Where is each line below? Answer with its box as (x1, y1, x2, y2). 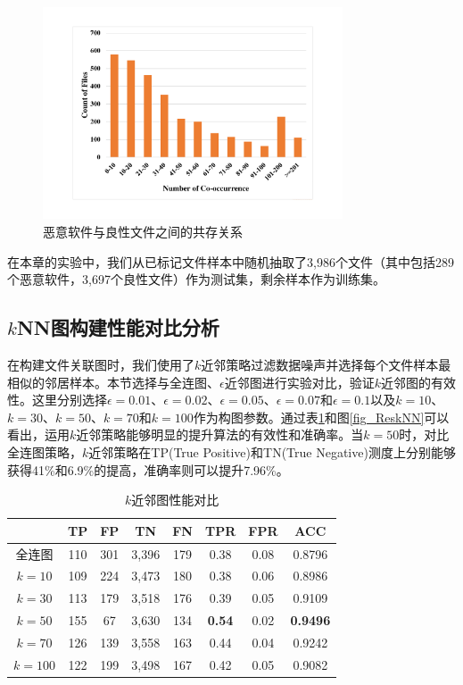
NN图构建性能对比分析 (16, 313, 219, 341)
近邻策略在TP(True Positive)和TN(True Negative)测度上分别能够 (88, 443, 456, 461)
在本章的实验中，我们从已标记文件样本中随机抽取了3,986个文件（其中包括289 (7, 252, 454, 271)
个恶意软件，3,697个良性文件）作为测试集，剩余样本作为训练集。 (7, 270, 385, 288)
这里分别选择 (31, 390, 107, 409)
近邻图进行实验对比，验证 (224, 372, 375, 391)
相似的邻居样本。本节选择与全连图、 (7, 372, 219, 391)
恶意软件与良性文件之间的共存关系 (43, 222, 243, 241)
